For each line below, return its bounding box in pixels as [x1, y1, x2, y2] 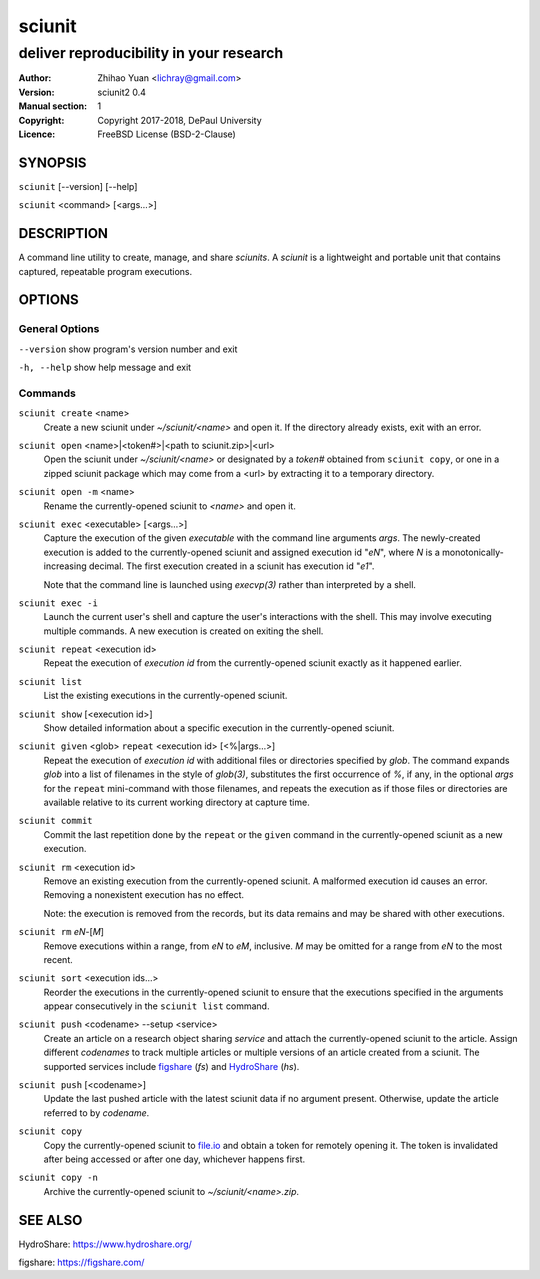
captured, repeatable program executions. [18, 265, 193, 277]
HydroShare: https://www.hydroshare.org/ [18, 1238, 192, 1250]
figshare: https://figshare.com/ [18, 1256, 145, 1269]
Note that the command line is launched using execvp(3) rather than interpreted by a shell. [43, 578, 417, 590]
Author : [18, 72, 52, 84]
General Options [18, 322, 100, 336]
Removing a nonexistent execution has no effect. [43, 889, 245, 901]
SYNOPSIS [18, 154, 87, 171]
